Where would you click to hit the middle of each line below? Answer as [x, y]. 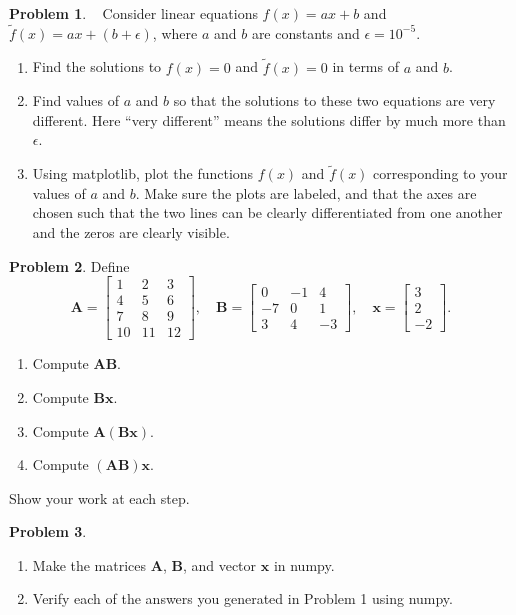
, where [175, 32]
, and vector [219, 564]
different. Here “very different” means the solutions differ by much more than [269, 119]
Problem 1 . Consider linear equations [133, 13]
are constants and [305, 32]
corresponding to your [440, 173]
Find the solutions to [97, 66]
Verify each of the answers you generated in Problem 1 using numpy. [242, 598]
